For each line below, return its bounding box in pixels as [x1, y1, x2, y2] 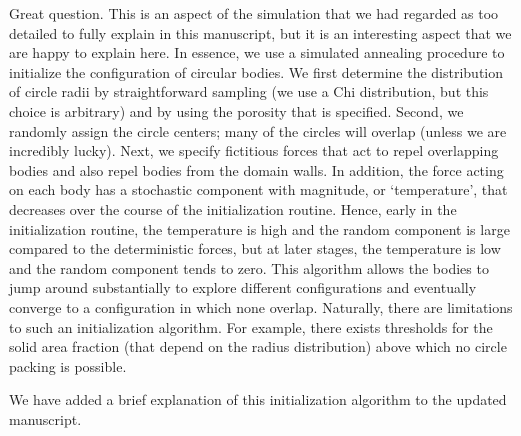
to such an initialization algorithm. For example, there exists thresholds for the [9, 316, 493, 337]
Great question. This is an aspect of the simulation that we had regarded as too [9, 3, 499, 23]
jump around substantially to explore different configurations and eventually [9, 277, 477, 298]
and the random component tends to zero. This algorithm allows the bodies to [9, 257, 489, 278]
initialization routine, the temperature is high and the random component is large [9, 218, 510, 239]
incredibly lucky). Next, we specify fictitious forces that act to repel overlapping [9, 140, 499, 161]
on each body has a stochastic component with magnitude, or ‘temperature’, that [9, 179, 508, 200]
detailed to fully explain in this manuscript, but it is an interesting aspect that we [9, 22, 512, 43]
